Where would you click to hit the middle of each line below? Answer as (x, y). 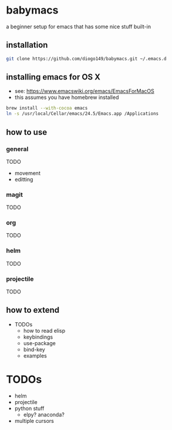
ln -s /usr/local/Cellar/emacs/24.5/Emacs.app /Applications (82, 114)
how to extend (33, 310)
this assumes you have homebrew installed (67, 97)
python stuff (29, 408)
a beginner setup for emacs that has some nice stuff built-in (79, 27)
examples (35, 355)
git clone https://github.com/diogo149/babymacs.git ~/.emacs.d (86, 59)
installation (27, 45)
